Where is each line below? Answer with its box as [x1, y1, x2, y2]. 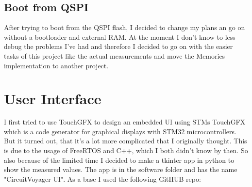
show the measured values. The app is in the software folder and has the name [4, 164, 237, 174]
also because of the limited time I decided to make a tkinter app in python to [4, 155, 235, 165]
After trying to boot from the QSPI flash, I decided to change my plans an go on [4, 22, 245, 32]
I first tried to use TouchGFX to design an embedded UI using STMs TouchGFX [4, 117, 246, 127]
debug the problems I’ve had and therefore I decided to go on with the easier [4, 41, 233, 51]
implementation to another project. [4, 60, 109, 70]
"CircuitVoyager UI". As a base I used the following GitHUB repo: [4, 173, 201, 184]
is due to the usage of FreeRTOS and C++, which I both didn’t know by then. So [4, 145, 248, 156]
